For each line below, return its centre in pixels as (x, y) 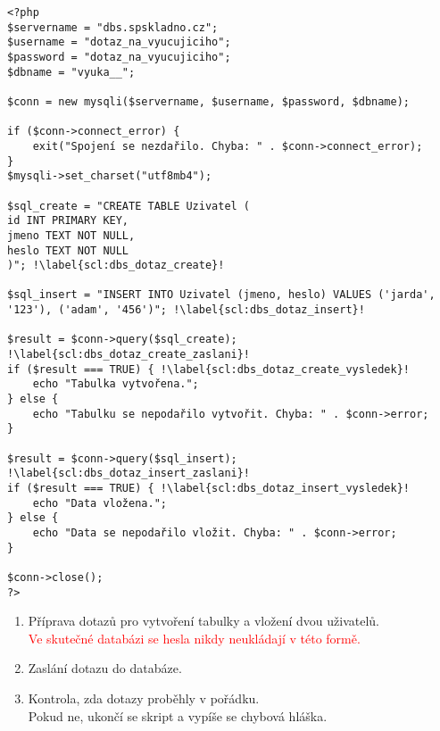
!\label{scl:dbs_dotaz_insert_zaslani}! (129, 473)
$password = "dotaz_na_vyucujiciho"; (119, 57)
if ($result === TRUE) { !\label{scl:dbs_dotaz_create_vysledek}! (209, 369)
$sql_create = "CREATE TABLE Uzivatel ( (129, 206)
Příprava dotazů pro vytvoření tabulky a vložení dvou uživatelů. (203, 621)
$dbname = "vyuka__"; (71, 72)
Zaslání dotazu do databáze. (105, 668)
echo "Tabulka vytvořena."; (116, 384)
